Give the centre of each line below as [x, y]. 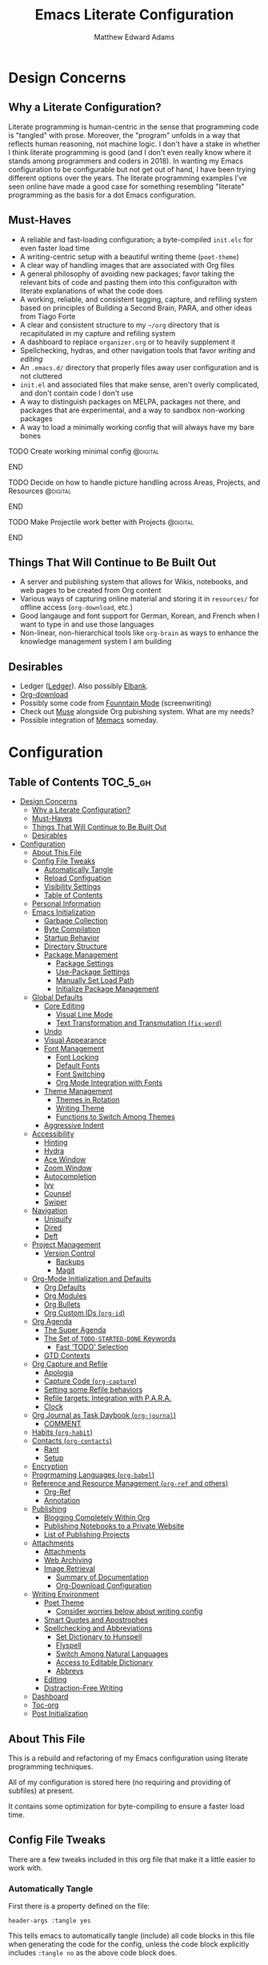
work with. [26, 1868]
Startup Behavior [72, 938]
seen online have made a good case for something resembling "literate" [127, 186]
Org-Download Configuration [104, 1585]
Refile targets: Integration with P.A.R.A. [108, 1399]
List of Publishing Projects [87, 1535]
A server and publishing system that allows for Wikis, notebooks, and [134, 582]
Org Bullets [62, 1305]
